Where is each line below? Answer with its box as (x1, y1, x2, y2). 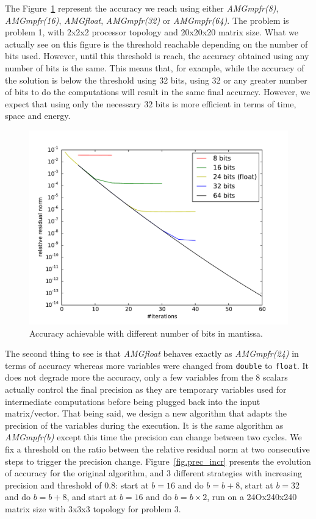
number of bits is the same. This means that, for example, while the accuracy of (5, 61, 304, 74)
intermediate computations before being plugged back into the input (5, 395, 260, 407)
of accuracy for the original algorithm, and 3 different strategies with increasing (5, 467, 303, 479)
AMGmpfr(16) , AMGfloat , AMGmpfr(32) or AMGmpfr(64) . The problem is (5, 13, 289, 26)
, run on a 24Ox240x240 (207, 490, 297, 503)
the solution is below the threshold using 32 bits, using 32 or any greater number (5, 73, 307, 86)
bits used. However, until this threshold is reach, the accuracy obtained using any (5, 49, 309, 62)
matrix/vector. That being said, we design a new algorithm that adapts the (5, 407, 287, 420)
